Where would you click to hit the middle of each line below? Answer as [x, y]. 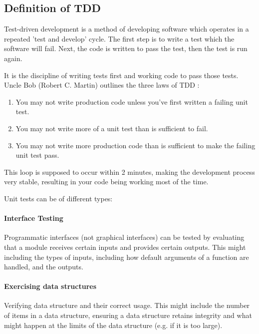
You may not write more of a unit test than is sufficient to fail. [112, 128]
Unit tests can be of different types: [58, 198]
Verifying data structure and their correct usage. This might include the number [127, 305]
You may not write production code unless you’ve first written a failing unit [132, 101]
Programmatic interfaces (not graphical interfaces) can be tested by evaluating [124, 237]
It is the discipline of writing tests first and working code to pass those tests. [121, 75]
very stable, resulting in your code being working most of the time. [106, 182]
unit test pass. [37, 155]
